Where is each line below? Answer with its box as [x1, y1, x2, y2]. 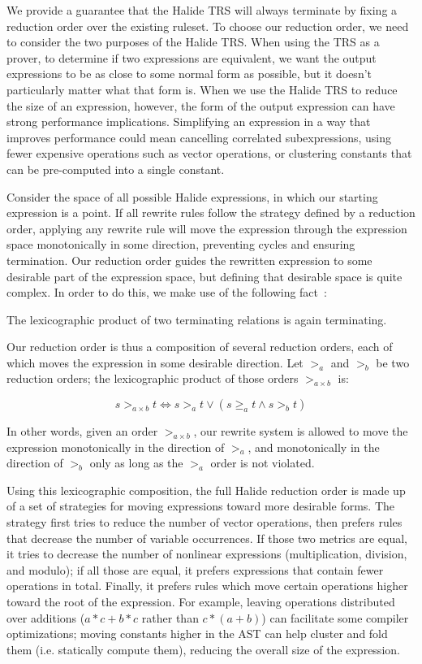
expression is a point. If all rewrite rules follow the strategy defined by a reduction [6, 204, 416, 221]
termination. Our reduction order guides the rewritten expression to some [6, 251, 372, 268]
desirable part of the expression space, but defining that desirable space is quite [6, 267, 403, 284]
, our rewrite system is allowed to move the [193, 423, 408, 440]
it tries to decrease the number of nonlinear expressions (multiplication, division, [6, 545, 407, 562]
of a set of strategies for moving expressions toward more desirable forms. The [6, 497, 395, 514]
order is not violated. [210, 454, 315, 471]
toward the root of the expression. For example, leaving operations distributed [6, 593, 395, 610]
